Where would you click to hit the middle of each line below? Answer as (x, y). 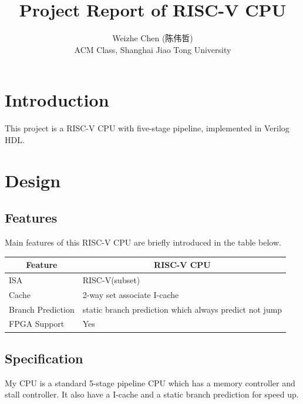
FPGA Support (37, 324)
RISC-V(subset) (111, 279)
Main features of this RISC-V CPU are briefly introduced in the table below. (143, 242)
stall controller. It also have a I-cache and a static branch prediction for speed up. (152, 394)
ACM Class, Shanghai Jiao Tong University (153, 49)
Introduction (57, 100)
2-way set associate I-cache (131, 294)
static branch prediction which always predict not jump (182, 309)
